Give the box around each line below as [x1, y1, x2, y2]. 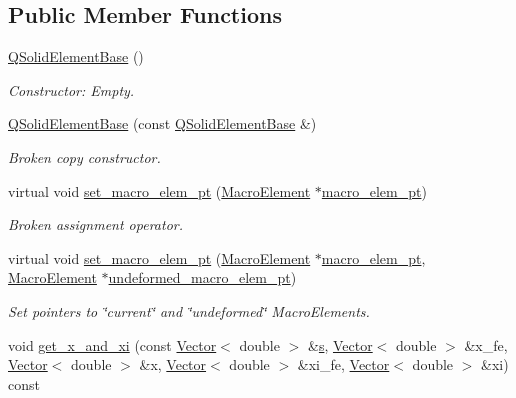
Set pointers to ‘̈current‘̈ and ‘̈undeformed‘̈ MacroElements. [8, 300, 370, 321]
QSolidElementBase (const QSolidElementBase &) [8, 113, 317, 134]
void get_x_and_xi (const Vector [8, 334, 217, 355]
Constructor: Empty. [8, 79, 135, 100]
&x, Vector [139, 354, 207, 375]
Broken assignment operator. [8, 214, 183, 235]
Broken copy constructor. [8, 146, 161, 167]
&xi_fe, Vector [297, 354, 390, 375]
